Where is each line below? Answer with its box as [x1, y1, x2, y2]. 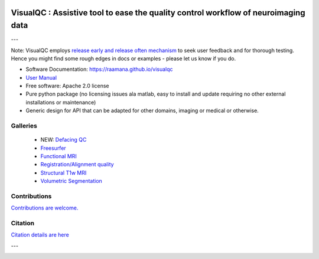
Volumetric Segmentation [40, 178, 103, 185]
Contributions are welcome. [11, 204, 79, 212]
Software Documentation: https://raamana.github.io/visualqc [25, 65, 174, 73]
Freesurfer [40, 145, 66, 152]
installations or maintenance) [25, 99, 96, 106]
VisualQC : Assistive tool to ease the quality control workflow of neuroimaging [11, 8, 305, 18]
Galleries [11, 122, 38, 130]
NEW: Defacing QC [40, 136, 87, 143]
